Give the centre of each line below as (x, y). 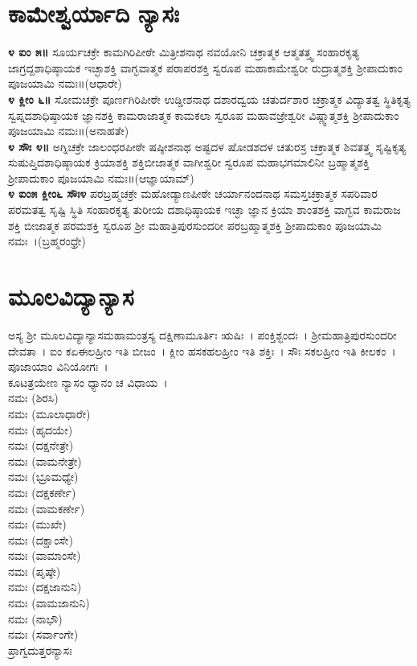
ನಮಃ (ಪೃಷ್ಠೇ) (35, 571)
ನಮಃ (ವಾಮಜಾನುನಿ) (49, 603)
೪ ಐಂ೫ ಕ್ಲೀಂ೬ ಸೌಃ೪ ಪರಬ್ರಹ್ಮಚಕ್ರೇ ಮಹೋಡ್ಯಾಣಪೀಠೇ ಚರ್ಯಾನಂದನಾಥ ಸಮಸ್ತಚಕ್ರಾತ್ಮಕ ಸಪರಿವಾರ (193, 193)
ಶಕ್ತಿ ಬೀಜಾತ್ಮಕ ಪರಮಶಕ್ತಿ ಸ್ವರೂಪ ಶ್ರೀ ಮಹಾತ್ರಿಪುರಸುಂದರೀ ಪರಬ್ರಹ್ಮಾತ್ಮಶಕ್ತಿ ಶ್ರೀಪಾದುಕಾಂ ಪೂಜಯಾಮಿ (195, 225)
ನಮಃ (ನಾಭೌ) (35, 618)
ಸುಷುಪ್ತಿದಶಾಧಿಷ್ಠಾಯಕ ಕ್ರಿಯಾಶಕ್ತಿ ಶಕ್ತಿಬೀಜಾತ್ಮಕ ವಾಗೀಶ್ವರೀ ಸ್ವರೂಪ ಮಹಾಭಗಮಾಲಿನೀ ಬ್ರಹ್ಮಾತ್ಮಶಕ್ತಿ (189, 162)
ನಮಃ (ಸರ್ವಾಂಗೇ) (43, 634)
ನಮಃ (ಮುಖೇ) (37, 524)
